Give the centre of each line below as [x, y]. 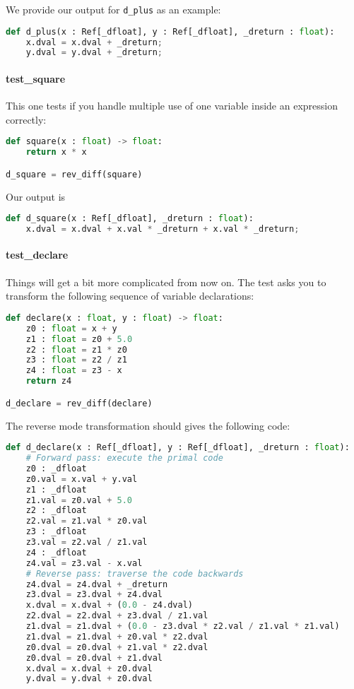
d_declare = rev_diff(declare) [79, 403]
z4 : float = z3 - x [74, 371]
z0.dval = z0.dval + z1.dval [94, 658]
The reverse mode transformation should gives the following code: [148, 425]
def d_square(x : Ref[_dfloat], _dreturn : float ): [130, 219]
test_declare [37, 255]
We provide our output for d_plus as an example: [113, 9]
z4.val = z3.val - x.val [84, 563]
